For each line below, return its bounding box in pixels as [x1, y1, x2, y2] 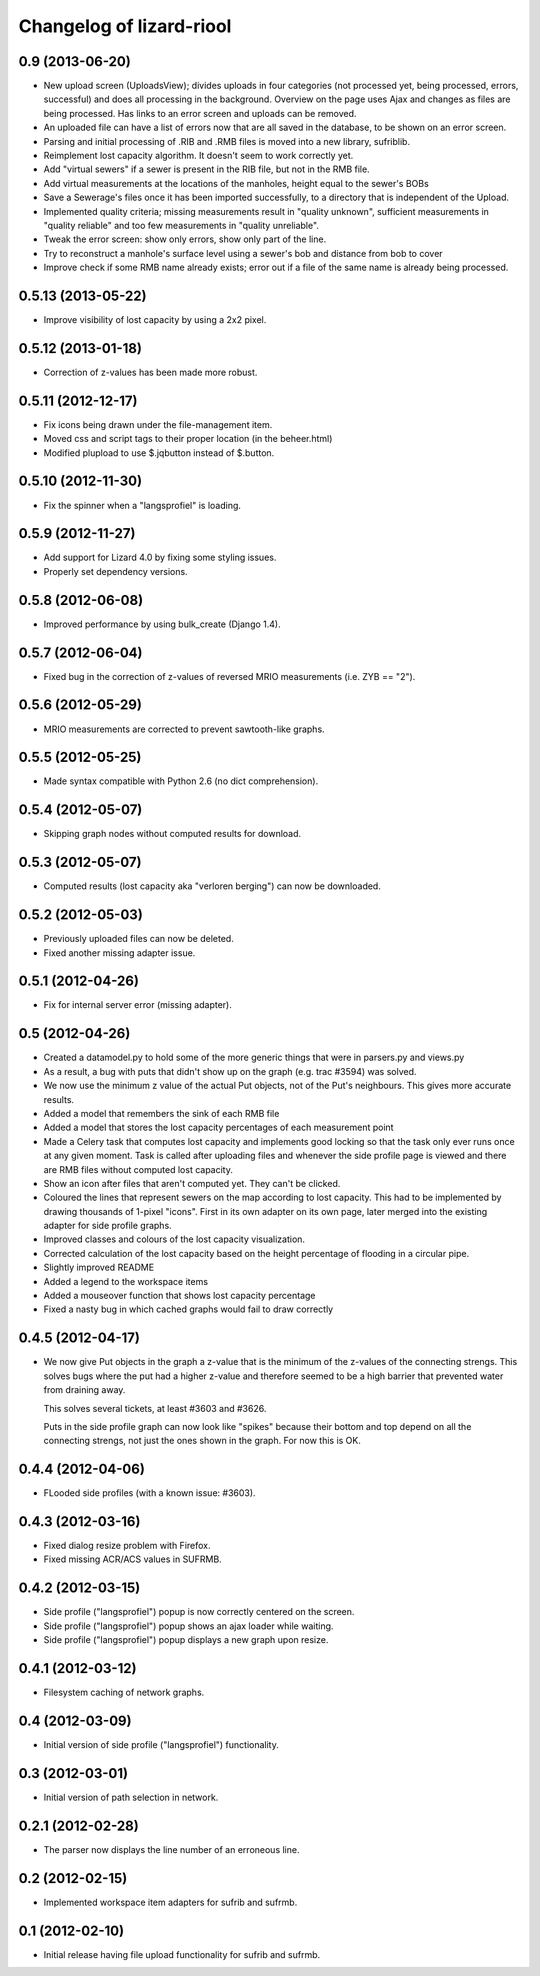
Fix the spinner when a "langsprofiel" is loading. [43, 499, 242, 511]
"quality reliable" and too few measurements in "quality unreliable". [43, 219, 320, 231]
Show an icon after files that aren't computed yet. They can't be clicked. [43, 1177, 341, 1189]
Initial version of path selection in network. [43, 1791, 219, 1803]
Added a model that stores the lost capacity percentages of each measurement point [43, 1121, 394, 1134]
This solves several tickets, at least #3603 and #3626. [43, 1402, 267, 1414]
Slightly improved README [43, 1261, 155, 1274]
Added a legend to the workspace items [43, 1275, 209, 1287]
